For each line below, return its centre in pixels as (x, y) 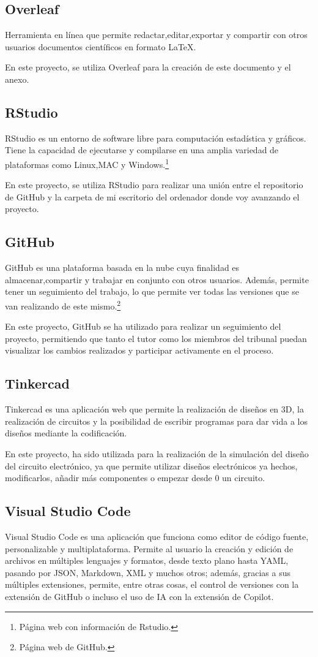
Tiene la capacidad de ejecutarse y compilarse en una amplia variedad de (142, 150)
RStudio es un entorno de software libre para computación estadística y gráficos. (156, 138)
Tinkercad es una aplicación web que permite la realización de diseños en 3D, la (154, 409)
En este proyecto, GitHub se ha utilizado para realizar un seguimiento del (143, 326)
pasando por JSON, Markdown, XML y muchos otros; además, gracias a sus (148, 572)
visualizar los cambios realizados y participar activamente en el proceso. (139, 350)
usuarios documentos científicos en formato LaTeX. (101, 46)
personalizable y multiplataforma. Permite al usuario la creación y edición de (149, 548)
